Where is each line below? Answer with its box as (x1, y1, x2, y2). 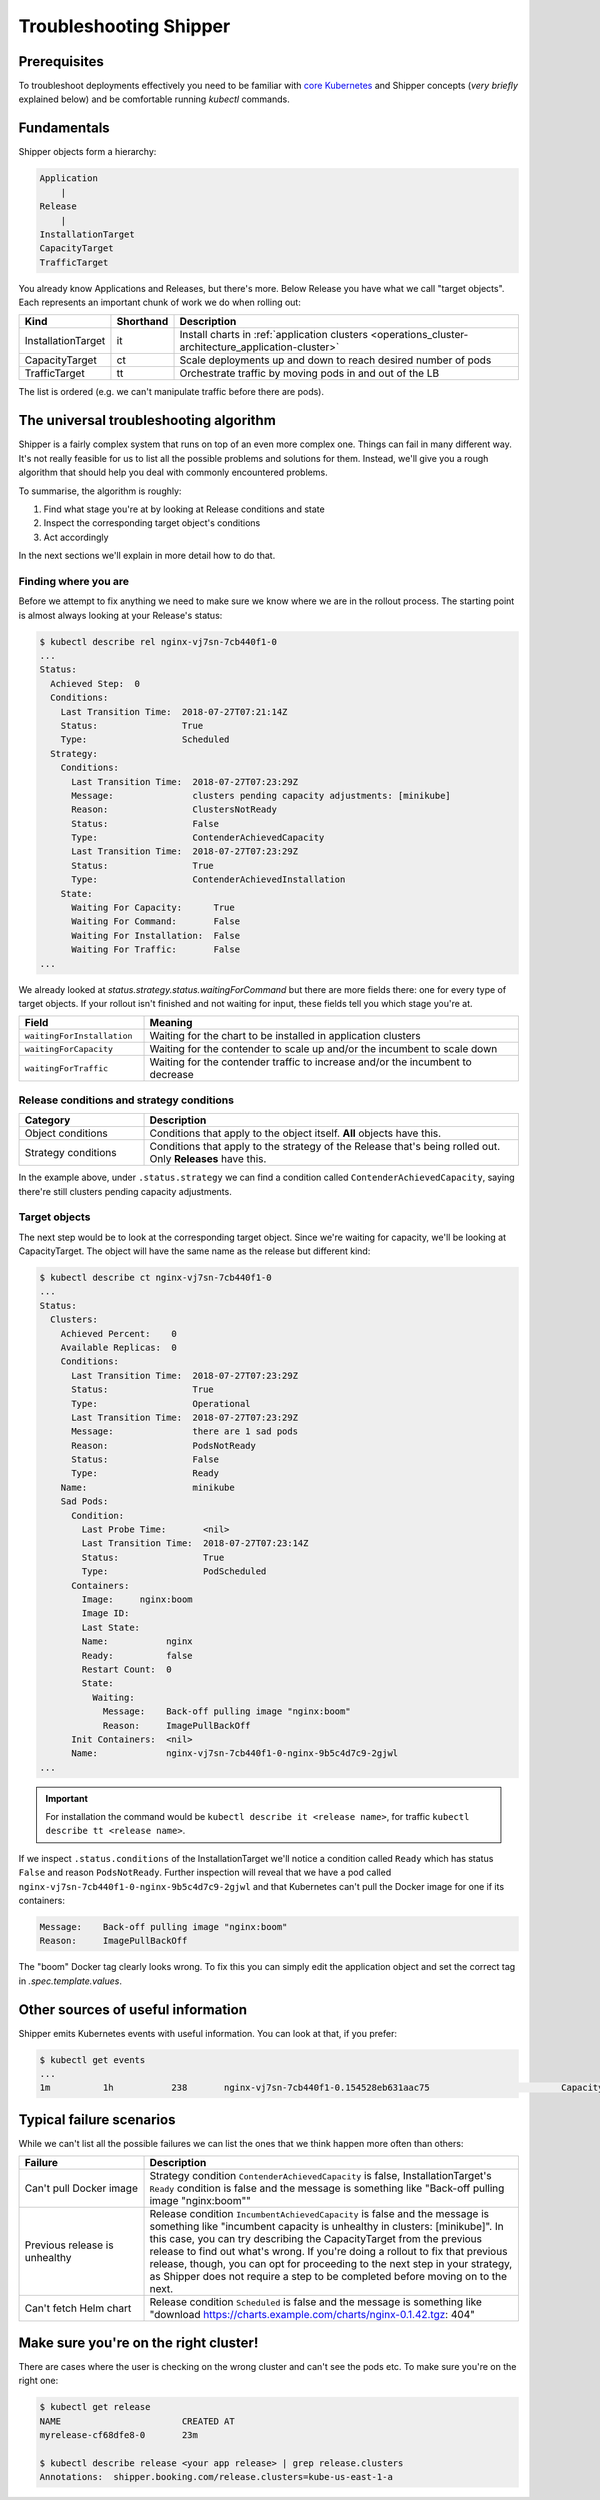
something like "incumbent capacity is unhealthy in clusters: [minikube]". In (149, 2220, 504, 2234)
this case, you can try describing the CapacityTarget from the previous (149, 2232, 483, 2246)
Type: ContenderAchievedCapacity (71, 832, 325, 844)
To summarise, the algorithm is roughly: (18, 485, 182, 497)
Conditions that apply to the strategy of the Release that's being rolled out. (149, 1140, 501, 1154)
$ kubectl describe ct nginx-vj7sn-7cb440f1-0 (39, 1272, 272, 1284)
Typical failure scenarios (18, 2111, 176, 2128)
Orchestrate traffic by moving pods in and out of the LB (179, 366, 440, 380)
